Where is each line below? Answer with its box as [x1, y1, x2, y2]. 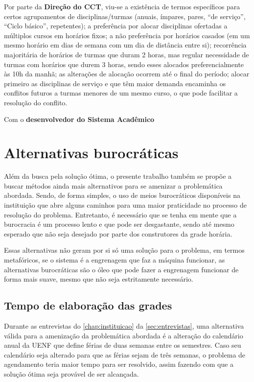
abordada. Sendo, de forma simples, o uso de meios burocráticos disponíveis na [4, 190, 240, 200]
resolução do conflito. [4, 97, 68, 107]
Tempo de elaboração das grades [4, 298, 172, 313]
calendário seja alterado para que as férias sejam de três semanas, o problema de [4, 349, 246, 359]
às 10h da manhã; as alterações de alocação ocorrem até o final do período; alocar [4, 69, 250, 79]
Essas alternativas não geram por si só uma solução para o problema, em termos [4, 245, 245, 255]
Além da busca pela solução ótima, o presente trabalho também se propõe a [4, 171, 232, 181]
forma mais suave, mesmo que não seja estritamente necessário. [4, 274, 193, 284]
